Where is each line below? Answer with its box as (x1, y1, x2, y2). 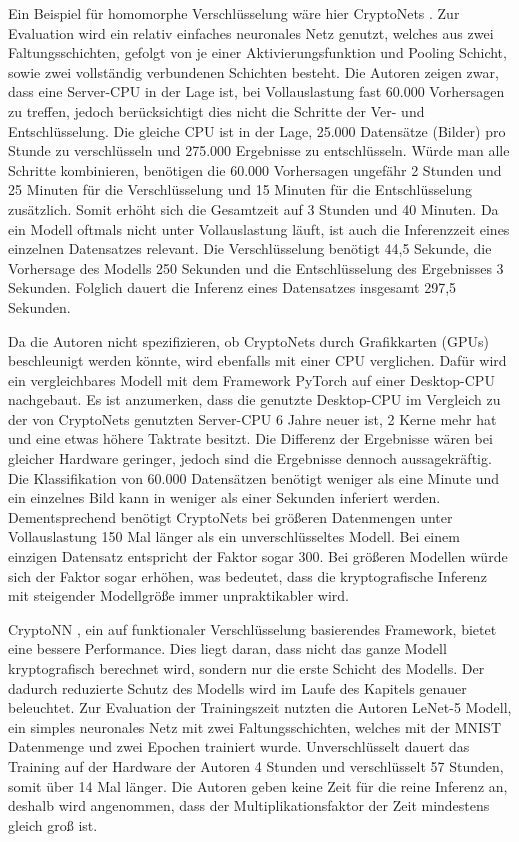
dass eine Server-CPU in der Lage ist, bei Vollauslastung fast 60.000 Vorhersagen (8, 81, 505, 102)
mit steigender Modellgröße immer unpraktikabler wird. (8, 585, 350, 606)
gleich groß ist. (8, 814, 98, 835)
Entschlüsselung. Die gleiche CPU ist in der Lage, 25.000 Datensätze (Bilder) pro (8, 120, 506, 141)
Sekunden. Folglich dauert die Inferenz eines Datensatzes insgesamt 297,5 (8, 277, 457, 298)
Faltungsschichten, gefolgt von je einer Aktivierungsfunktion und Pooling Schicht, (8, 42, 507, 63)
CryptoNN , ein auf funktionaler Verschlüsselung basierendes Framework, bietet (8, 618, 497, 639)
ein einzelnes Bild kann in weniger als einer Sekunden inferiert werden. (8, 487, 441, 508)
